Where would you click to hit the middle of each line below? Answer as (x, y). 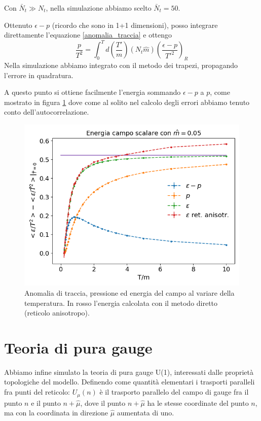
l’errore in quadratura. (39, 75)
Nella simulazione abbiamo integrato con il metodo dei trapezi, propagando (121, 65)
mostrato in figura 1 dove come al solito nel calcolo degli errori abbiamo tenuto (127, 102)
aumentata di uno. (145, 413)
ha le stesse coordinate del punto (198, 402)
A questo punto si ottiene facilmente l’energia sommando (92, 92)
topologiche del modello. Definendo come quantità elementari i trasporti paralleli (129, 382)
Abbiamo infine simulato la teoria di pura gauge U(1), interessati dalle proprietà (129, 372)
